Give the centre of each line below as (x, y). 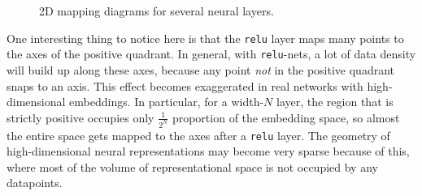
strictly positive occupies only (80, 117)
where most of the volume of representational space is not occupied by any (192, 166)
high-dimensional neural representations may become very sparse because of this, (208, 151)
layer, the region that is (335, 102)
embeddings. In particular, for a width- (167, 102)
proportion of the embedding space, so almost (286, 117)
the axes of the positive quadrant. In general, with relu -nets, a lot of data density (211, 54)
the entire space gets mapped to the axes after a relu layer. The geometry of (198, 135)
